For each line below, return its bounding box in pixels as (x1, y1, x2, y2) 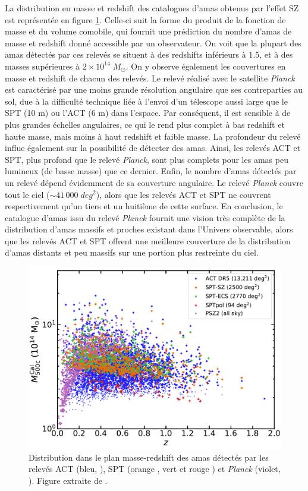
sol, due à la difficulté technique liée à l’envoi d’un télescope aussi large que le (5, 95, 288, 107)
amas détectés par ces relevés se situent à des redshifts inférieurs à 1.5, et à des (5, 48, 293, 61)
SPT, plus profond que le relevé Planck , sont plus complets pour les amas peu (5, 153, 288, 165)
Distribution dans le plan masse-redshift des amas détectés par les (29, 451, 269, 463)
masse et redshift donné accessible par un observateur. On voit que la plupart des (5, 36, 301, 49)
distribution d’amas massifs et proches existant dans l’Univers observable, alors (5, 223, 293, 235)
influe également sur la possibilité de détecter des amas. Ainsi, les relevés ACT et (5, 141, 301, 154)
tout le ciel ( (5, 188, 50, 200)
